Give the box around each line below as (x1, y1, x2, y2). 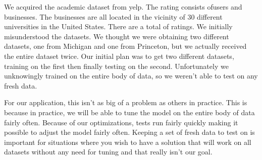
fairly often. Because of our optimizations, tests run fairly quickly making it (4, 117, 238, 127)
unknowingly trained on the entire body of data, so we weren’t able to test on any (4, 70, 258, 81)
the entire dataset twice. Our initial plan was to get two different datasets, (4, 50, 234, 61)
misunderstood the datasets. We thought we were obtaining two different (4, 31, 229, 41)
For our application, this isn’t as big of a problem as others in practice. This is (4, 97, 247, 108)
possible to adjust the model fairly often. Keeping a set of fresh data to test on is (4, 127, 255, 137)
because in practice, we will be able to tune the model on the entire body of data (4, 107, 255, 117)
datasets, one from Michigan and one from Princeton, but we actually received (4, 41, 247, 51)
